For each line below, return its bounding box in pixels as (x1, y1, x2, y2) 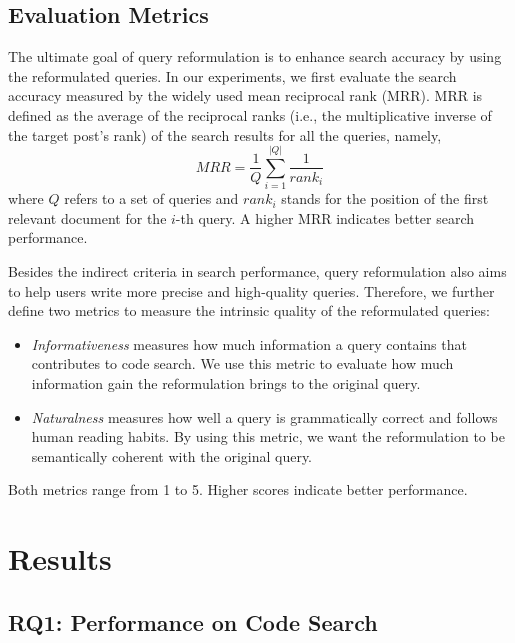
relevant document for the (8, 207, 167, 228)
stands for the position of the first (281, 188, 489, 209)
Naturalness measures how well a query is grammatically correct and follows (31, 406, 498, 427)
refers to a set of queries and (64, 188, 239, 209)
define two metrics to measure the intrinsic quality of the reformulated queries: (8, 300, 490, 321)
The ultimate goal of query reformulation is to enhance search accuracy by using (8, 46, 502, 67)
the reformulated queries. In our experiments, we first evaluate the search (8, 65, 457, 86)
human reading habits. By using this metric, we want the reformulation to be (31, 426, 505, 447)
